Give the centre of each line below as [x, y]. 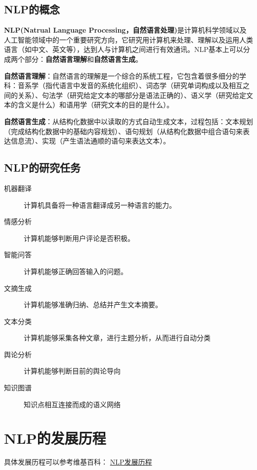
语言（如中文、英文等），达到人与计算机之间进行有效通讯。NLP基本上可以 [124, 49]
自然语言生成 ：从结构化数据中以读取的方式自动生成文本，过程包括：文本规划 [128, 121]
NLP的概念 [32, 9]
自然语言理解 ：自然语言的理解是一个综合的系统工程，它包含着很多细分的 [122, 75]
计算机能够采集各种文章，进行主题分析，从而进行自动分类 [117, 338]
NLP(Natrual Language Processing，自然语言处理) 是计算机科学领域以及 [125, 30]
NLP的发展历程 [55, 438]
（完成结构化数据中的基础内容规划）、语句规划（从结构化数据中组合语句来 [123, 131]
